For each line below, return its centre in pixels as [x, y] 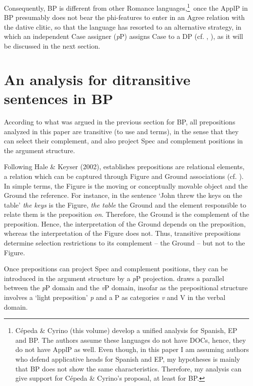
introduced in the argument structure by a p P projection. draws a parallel [114, 278]
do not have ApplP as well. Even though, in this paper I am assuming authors [132, 349]
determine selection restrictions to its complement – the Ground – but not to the [125, 243]
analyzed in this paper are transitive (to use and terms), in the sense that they [121, 131]
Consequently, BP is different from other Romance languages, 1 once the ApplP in [126, 7]
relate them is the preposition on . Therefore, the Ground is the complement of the [126, 214]
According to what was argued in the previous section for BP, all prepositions [120, 121]
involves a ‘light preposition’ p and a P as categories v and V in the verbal [115, 297]
